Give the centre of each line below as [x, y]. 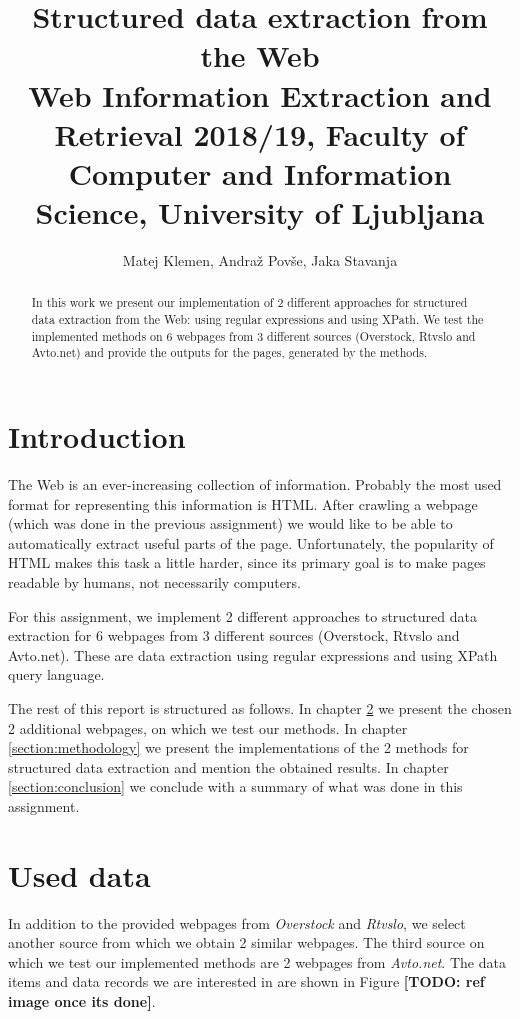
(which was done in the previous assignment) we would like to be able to [230, 523]
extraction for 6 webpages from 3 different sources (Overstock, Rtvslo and [234, 635]
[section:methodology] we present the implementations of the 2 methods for [238, 747]
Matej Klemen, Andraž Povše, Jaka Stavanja [260, 260]
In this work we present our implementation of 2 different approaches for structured [249, 302]
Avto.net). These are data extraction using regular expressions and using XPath [253, 654]
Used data [79, 874]
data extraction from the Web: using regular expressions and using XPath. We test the [257, 319]
